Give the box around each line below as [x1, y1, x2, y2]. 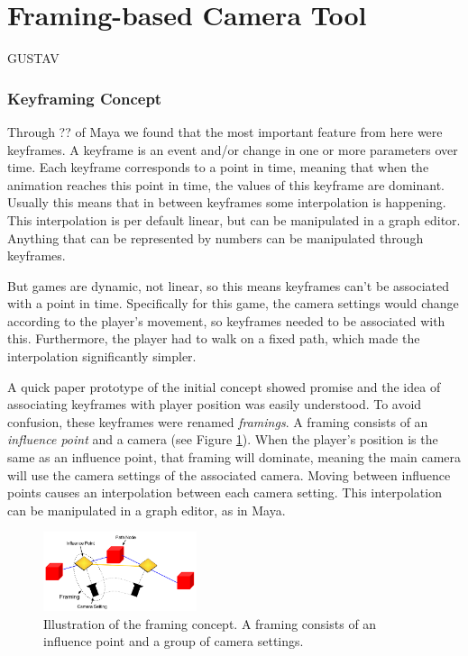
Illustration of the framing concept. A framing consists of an [43, 614, 377, 633]
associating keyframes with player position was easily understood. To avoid [7, 395, 422, 414]
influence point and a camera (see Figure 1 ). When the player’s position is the [7, 430, 438, 449]
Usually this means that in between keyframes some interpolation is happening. [7, 193, 446, 212]
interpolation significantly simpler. [7, 347, 197, 366]
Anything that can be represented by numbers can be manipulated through [7, 228, 424, 247]
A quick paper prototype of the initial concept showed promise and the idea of [7, 377, 441, 396]
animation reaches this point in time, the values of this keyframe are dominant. [7, 175, 445, 194]
